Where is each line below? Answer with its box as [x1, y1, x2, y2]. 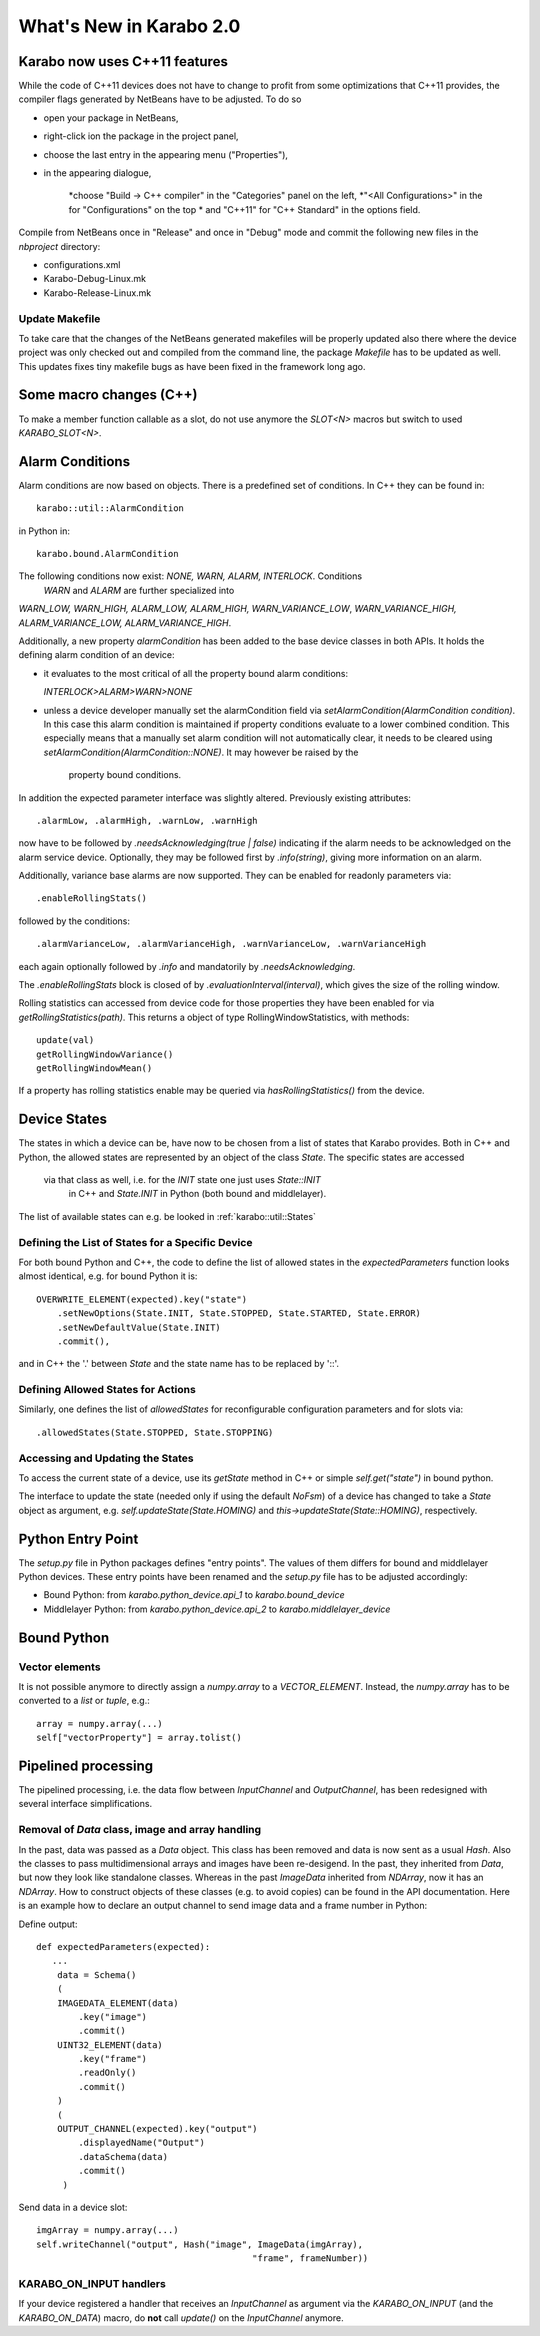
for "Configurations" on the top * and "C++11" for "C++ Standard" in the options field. [68, 203, 421, 215]
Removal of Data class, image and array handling [18, 1823, 262, 1837]
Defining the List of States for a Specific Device [18, 1235, 253, 1249]
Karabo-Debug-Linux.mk [43, 273, 147, 285]
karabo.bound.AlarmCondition [36, 548, 179, 560]
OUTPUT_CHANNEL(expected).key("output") [56, 2123, 259, 2135]
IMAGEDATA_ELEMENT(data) [56, 1997, 179, 2009]
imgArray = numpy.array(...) [36, 2225, 179, 2236]
